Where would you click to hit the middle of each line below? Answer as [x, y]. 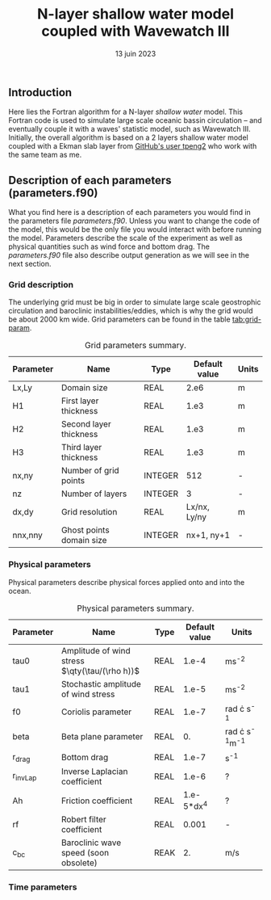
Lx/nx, [198, 507]
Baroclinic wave [91, 843]
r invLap [25, 776]
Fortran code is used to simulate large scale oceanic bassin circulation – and [135, 120]
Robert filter [83, 819]
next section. [30, 264]
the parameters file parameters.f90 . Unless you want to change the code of [134, 221]
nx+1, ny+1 [208, 536]
